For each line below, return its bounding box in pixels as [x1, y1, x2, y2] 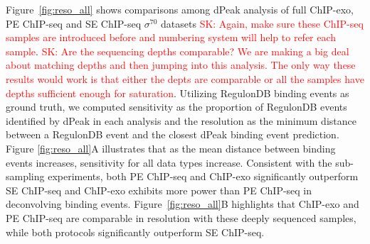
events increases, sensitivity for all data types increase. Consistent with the [6, 155, 332, 170]
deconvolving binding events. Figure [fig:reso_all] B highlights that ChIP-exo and [6, 196, 359, 211]
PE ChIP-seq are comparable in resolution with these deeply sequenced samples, [6, 210, 356, 225]
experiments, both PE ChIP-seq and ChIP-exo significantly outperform [48, 169, 359, 184]
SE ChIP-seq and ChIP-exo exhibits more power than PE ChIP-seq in [6, 182, 312, 197]
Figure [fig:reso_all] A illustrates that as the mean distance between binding [6, 140, 336, 155]
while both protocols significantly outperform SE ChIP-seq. [6, 224, 265, 239]
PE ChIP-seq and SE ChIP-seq [6, 16, 142, 30]
